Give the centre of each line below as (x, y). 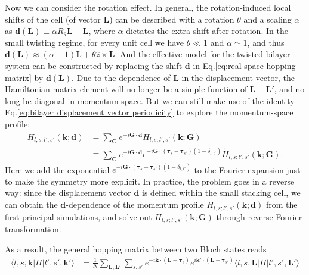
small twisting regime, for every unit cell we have (95, 42)
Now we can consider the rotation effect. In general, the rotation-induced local (148, 7)
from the (282, 204)
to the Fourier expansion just (247, 169)
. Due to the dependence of (121, 77)
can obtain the (31, 204)
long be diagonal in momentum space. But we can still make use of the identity (150, 100)
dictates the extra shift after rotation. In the (207, 31)
